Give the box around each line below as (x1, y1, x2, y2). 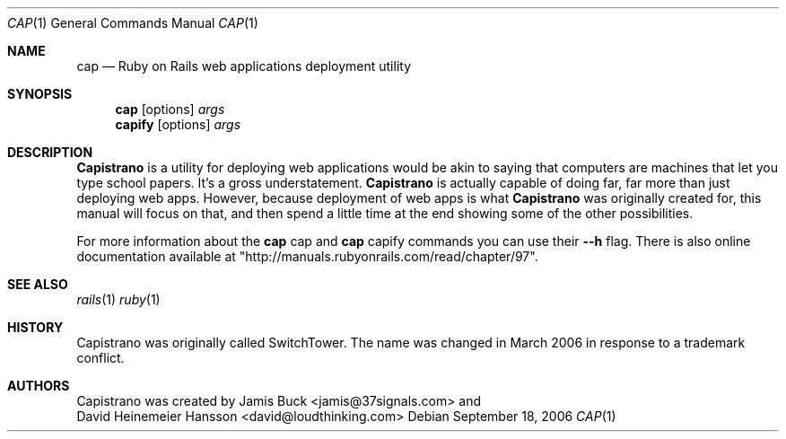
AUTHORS (7, 378, 70, 393)
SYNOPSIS (7, 86, 73, 101)
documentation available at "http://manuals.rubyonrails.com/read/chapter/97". (76, 249, 538, 264)
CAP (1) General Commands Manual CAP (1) (7, 15, 258, 31)
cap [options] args (115, 101, 225, 117)
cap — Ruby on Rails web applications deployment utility (76, 58, 412, 74)
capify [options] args (115, 117, 241, 132)
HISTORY (7, 320, 64, 335)
